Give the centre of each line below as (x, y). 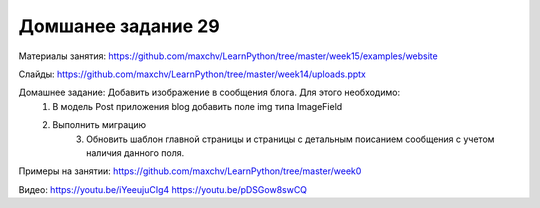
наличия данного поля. (135, 152)
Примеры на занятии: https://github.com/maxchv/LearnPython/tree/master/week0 (190, 171)
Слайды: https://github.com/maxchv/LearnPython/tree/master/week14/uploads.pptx (192, 74)
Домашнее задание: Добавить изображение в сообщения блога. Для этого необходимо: (209, 92)
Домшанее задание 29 (119, 26)
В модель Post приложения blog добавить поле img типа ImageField (197, 106)
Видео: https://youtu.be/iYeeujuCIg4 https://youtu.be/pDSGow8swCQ (163, 189)
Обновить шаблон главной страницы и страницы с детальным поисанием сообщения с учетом (290, 139)
